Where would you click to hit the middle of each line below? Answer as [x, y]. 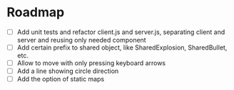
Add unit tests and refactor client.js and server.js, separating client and [121, 32]
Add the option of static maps [61, 79]
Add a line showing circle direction [68, 71]
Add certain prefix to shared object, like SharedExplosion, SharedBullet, [122, 47]
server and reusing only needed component [82, 40]
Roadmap [36, 12]
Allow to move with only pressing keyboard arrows [91, 63]
